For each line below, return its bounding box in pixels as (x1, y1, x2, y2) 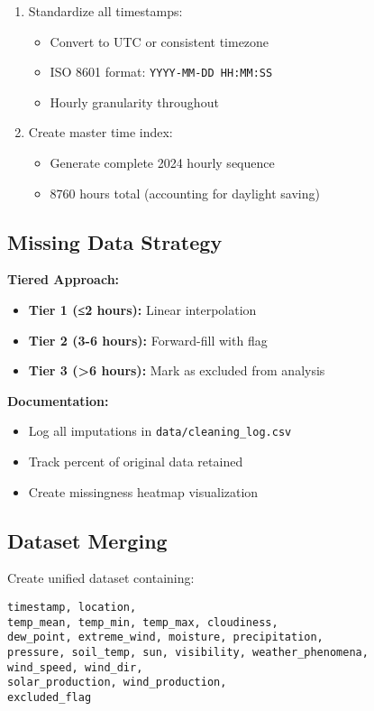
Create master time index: (28, 123, 173, 142)
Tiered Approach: (7, 270, 120, 289)
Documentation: (7, 391, 109, 410)
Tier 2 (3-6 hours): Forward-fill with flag (28, 330, 268, 349)
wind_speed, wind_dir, (7, 660, 143, 674)
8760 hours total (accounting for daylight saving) (50, 183, 320, 202)
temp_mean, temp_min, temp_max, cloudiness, (7, 615, 278, 629)
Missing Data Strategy (7, 227, 223, 255)
